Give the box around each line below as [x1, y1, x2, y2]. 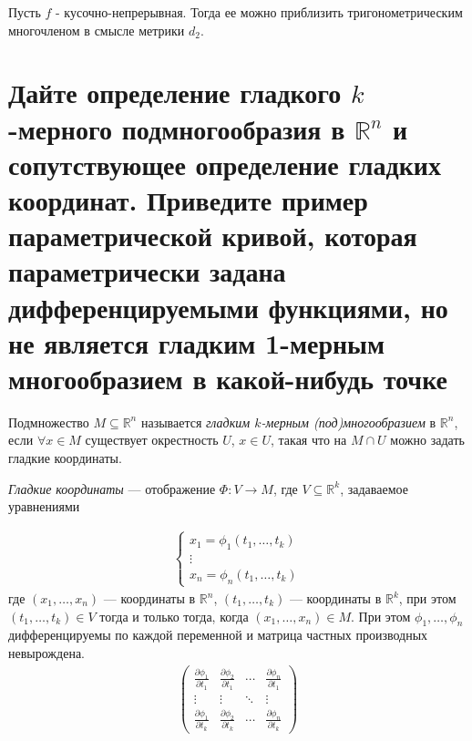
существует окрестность [85, 430, 219, 449]
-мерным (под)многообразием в [261, 412, 436, 431]
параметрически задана [8, 252, 286, 290]
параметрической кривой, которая [8, 217, 417, 254]
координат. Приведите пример [8, 180, 368, 218]
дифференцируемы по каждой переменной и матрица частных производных [8, 625, 428, 644]
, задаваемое [340, 479, 408, 498]
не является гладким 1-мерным [8, 324, 385, 361]
